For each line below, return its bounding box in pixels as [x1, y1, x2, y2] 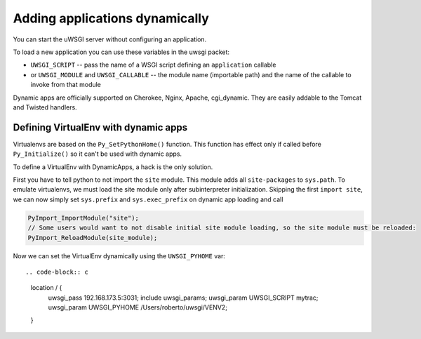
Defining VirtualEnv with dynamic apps [13, 121, 188, 133]
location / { [30, 284, 62, 292]
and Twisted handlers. [13, 102, 77, 112]
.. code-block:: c [25, 267, 89, 276]
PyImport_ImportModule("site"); [27, 214, 140, 222]
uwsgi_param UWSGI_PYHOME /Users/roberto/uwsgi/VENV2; [48, 303, 228, 312]
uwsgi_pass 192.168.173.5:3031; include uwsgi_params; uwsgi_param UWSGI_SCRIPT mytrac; [48, 293, 319, 302]
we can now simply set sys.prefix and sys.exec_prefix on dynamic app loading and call [13, 195, 283, 204]
